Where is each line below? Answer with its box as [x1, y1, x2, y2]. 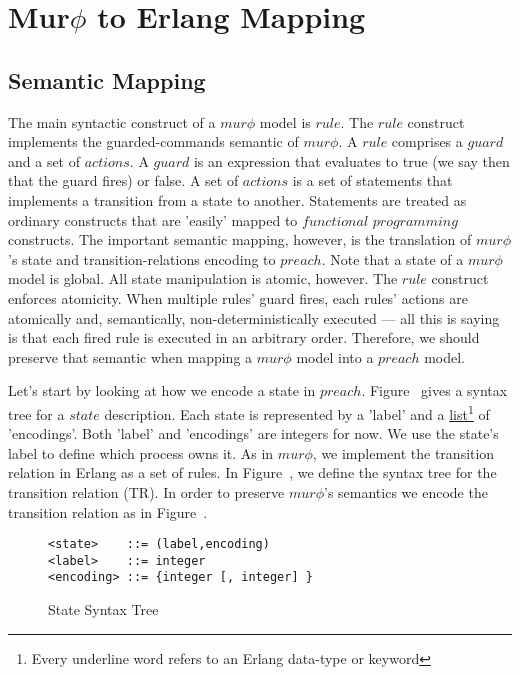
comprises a [391, 131, 463, 152]
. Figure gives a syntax [361, 380, 508, 401]
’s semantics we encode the [323, 481, 488, 502]
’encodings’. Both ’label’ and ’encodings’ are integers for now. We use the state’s [8, 423, 499, 444]
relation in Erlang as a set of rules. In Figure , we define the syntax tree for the [8, 462, 497, 483]
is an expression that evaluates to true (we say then [193, 150, 510, 171]
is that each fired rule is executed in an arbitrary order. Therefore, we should [8, 327, 480, 348]
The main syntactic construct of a [8, 111, 216, 132]
